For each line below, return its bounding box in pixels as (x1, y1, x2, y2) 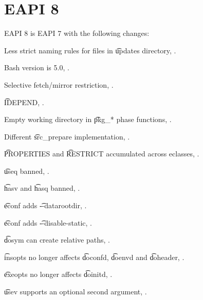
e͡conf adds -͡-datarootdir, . (4, 200, 87, 211)
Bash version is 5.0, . (4, 62, 69, 73)
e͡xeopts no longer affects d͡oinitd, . (4, 269, 113, 279)
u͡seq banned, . (4, 165, 49, 176)
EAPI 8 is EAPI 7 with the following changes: (4, 28, 150, 38)
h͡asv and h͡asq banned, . (4, 183, 80, 193)
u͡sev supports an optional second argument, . (4, 286, 147, 297)
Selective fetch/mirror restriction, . (4, 79, 114, 90)
